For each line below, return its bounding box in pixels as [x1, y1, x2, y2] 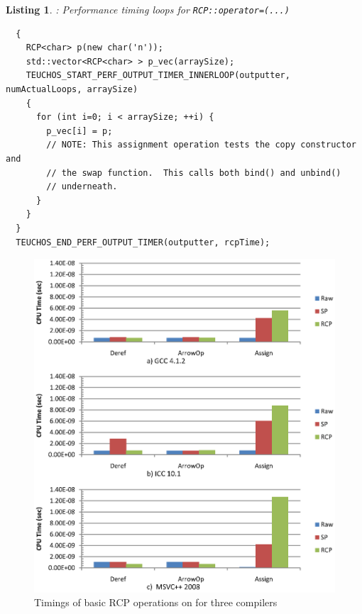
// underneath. [46, 182, 118, 192]
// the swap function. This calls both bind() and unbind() [46, 167, 341, 178]
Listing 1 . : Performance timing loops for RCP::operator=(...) [6, 2, 290, 16]
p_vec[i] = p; [46, 125, 113, 136]
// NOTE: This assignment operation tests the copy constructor [46, 140, 356, 150]
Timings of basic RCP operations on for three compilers [34, 595, 278, 610]
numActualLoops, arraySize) [6, 84, 138, 95]
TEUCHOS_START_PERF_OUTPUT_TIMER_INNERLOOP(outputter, [26, 70, 290, 81]
